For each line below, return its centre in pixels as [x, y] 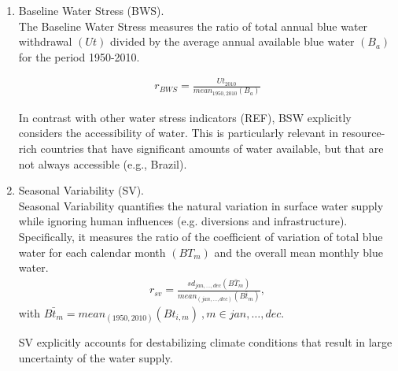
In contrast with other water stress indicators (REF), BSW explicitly [185, 117]
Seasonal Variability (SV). [81, 190]
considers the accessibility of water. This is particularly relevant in [179, 133]
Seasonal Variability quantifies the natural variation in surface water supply [201, 205]
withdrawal [45, 41]
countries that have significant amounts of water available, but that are [212, 148]
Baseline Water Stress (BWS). [91, 10]
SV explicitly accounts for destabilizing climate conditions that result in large [205, 342]
